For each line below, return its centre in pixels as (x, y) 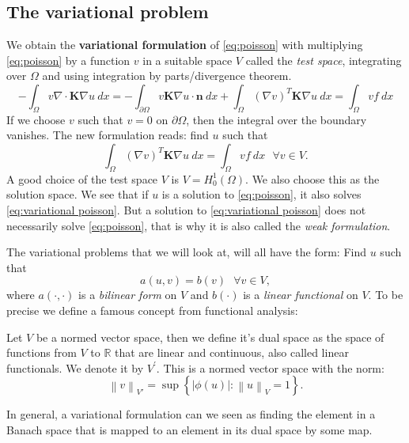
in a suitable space (187, 60)
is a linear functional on (301, 295)
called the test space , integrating (324, 60)
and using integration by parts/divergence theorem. (167, 76)
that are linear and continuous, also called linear (232, 352)
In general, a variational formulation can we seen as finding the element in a (191, 414)
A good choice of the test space (82, 178)
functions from (42, 352)
